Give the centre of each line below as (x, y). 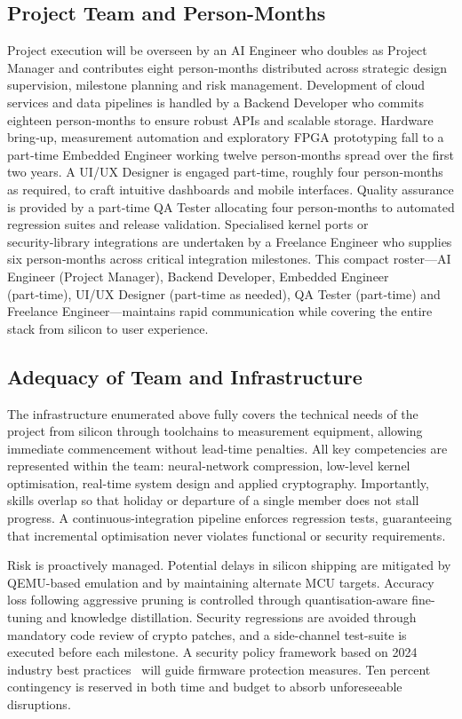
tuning (25, 617)
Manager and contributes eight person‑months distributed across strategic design (227, 67)
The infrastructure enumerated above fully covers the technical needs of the (213, 413)
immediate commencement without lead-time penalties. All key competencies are (227, 448)
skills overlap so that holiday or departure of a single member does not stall (213, 500)
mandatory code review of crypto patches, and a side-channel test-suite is (207, 634)
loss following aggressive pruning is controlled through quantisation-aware (207, 600)
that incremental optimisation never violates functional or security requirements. (227, 535)
